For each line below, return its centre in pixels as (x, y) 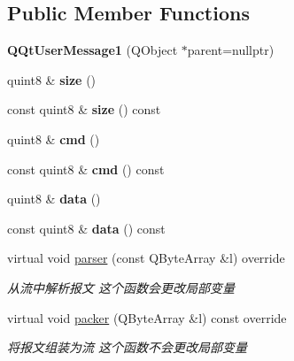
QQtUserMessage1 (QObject (93, 50)
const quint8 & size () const (84, 109)
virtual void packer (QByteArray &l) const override (147, 317)
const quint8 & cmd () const (86, 169)
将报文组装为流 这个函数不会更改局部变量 (128, 347)
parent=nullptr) (231, 50)
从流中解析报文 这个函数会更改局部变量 (121, 287)
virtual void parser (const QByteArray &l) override (146, 258)
